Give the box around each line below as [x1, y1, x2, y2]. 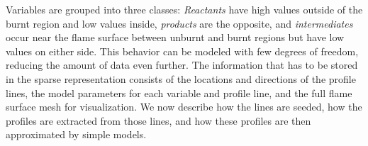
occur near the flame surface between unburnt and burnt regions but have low [6, 30, 345, 45]
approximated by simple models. [6, 127, 147, 142]
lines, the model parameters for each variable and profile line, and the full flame [6, 85, 352, 100]
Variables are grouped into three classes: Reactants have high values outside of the [6, 2, 363, 16]
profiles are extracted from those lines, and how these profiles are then [6, 113, 311, 128]
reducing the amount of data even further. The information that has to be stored [6, 57, 358, 72]
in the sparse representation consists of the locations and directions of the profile [6, 71, 356, 86]
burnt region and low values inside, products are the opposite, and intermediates [6, 16, 353, 30]
